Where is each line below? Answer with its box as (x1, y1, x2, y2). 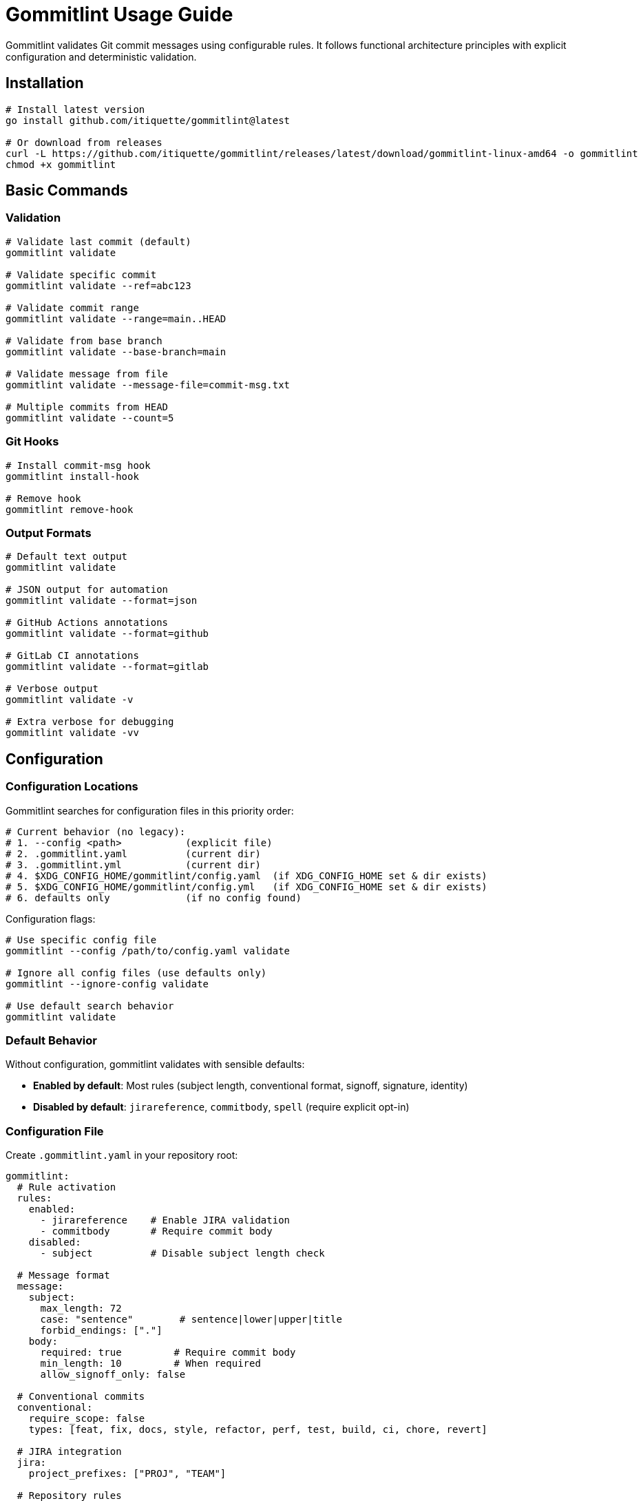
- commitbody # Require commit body (40, 1226, 273, 1237)
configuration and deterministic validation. (6, 50, 197, 63)
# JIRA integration (17, 1446, 122, 1458)
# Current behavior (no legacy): (6, 826, 186, 837)
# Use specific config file (6, 934, 157, 945)
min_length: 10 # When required (40, 1358, 261, 1369)
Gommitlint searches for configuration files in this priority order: (6, 804, 294, 817)
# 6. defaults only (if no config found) (6, 892, 302, 903)
